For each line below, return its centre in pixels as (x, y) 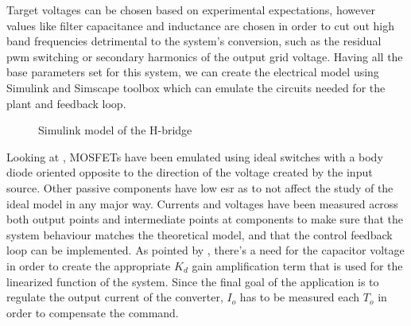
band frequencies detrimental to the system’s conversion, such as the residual (194, 41)
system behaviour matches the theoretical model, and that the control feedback (200, 234)
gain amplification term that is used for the (297, 265)
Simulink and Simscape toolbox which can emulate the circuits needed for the (196, 87)
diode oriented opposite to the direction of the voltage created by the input (190, 172)
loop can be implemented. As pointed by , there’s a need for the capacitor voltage (205, 250)
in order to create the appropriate (89, 265)
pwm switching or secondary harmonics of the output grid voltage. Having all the (205, 56)
